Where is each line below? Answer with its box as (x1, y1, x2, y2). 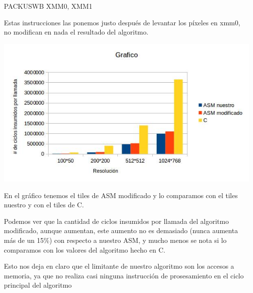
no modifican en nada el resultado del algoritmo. (4, 27, 148, 37)
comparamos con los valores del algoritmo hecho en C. (4, 244, 165, 255)
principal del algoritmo (4, 280, 72, 290)
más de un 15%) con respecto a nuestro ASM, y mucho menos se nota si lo (4, 235, 227, 245)
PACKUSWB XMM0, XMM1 (4, 1, 92, 11)
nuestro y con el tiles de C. (4, 200, 84, 210)
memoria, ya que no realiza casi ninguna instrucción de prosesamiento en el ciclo (4, 270, 244, 280)
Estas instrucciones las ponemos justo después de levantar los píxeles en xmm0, (4, 17, 240, 27)
